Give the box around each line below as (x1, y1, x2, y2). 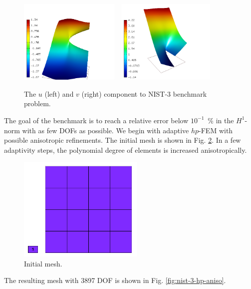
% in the (208, 115, 234, 125)
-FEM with (199, 125, 233, 135)
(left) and (44, 88, 74, 99)
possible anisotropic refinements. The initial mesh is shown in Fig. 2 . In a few (4, 135, 241, 145)
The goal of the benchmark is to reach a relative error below (4, 115, 189, 125)
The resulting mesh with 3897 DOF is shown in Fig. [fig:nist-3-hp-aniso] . (4, 275, 226, 285)
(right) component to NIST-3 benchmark (81, 88, 207, 99)
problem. (24, 98, 51, 109)
